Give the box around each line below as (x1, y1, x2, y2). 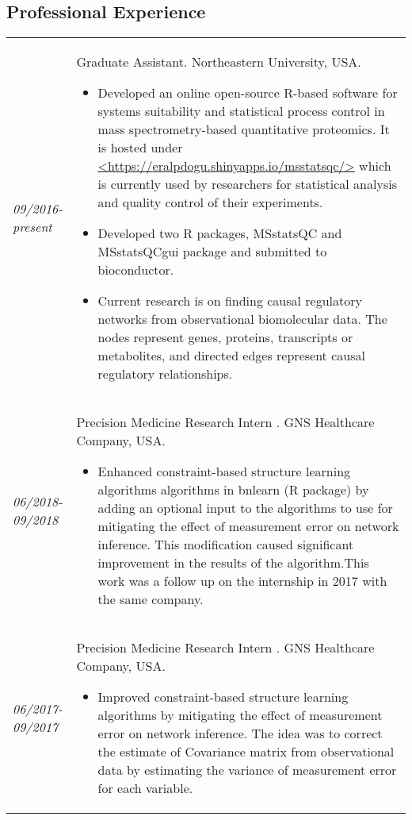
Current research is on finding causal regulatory (97, 291, 363, 310)
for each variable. (97, 779, 193, 798)
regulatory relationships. (97, 364, 233, 383)
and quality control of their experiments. (97, 193, 323, 212)
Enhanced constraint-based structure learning (97, 462, 351, 481)
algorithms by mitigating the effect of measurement (97, 706, 383, 725)
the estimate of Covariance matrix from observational (97, 742, 395, 761)
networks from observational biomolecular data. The (97, 310, 387, 329)
